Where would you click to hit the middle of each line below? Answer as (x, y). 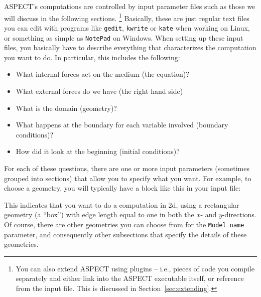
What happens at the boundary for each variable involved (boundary (122, 125)
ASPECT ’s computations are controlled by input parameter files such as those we (130, 6)
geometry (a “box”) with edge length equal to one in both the (99, 214)
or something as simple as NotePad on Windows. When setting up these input (124, 37)
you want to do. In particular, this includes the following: (92, 57)
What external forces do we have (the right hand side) (99, 91)
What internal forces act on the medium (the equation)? (102, 74)
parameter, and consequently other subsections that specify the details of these (125, 234)
